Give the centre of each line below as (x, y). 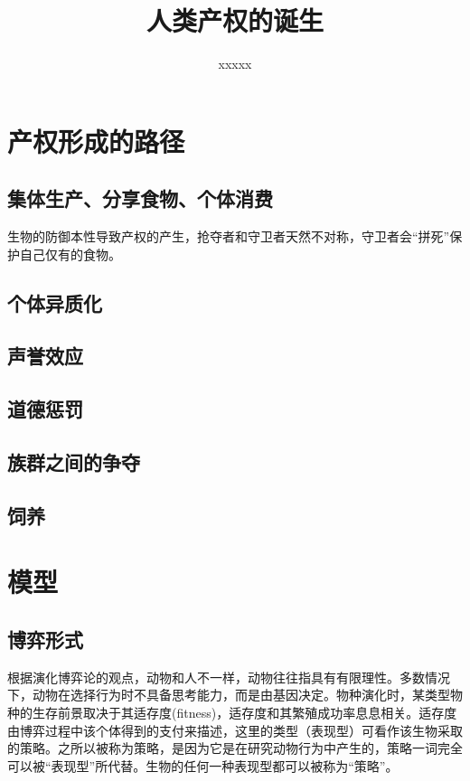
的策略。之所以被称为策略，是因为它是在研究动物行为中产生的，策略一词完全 (235, 748)
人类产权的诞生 (235, 20)
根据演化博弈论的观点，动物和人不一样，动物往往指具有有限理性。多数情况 (229, 677)
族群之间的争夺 (74, 462)
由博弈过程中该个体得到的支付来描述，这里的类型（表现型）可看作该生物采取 (235, 730)
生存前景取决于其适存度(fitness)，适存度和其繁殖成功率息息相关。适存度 (244, 712)
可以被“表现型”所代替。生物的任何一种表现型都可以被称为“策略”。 (203, 765)
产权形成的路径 (96, 141)
